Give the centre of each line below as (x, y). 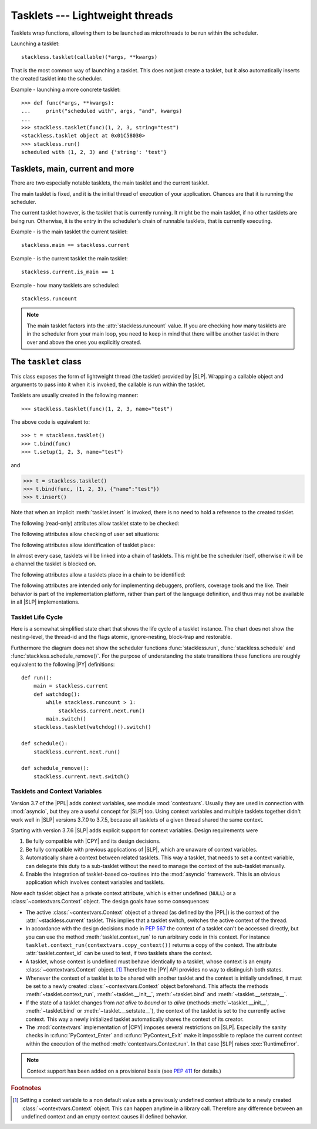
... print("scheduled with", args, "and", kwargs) (102, 111)
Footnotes (26, 1088)
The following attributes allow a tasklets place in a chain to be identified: (98, 574)
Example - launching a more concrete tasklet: (66, 89)
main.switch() (66, 719)
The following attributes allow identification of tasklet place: (83, 545)
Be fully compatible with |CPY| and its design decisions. (93, 841)
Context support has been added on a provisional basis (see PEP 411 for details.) (124, 1071)
